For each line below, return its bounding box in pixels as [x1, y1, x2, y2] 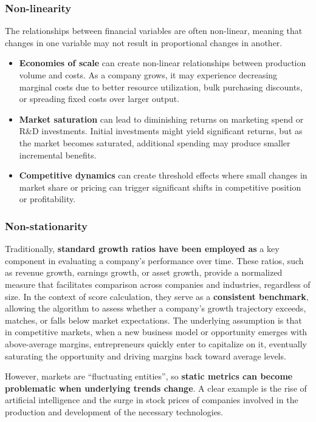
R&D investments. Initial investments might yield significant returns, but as [19, 124, 303, 137]
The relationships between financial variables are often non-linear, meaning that [5, 24, 303, 37]
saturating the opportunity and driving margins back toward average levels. [5, 349, 286, 362]
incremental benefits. [19, 148, 97, 161]
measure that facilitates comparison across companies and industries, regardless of [5, 277, 311, 290]
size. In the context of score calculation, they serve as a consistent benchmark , [5, 290, 309, 302]
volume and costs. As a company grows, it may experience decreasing [19, 69, 278, 81]
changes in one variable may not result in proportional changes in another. [5, 36, 283, 49]
